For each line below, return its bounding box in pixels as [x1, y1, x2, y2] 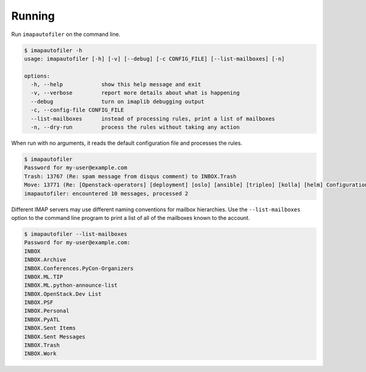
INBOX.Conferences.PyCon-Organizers [24, 264, 134, 272]
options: [24, 72, 51, 79]
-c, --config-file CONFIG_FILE [30, 107, 124, 114]
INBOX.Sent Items [24, 324, 76, 332]
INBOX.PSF [24, 299, 54, 306]
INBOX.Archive [24, 257, 66, 263]
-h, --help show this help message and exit [30, 81, 201, 88]
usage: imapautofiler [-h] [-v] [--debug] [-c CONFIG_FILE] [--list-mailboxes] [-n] [24, 55, 285, 62]
